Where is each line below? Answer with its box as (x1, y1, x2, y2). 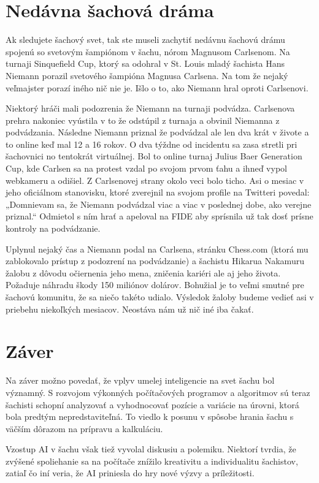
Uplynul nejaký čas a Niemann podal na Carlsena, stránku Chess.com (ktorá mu (6, 242, 309, 255)
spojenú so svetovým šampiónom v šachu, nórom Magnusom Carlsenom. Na (6, 45, 290, 58)
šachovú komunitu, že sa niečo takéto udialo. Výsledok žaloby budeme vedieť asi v (6, 291, 314, 303)
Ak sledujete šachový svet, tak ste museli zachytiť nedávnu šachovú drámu (6, 33, 285, 46)
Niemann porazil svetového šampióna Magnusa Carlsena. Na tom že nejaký (6, 69, 288, 82)
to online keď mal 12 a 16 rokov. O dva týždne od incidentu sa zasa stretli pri (6, 137, 298, 150)
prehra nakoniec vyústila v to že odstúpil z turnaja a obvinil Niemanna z (6, 113, 280, 126)
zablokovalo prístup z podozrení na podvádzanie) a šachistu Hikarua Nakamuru (6, 254, 304, 267)
